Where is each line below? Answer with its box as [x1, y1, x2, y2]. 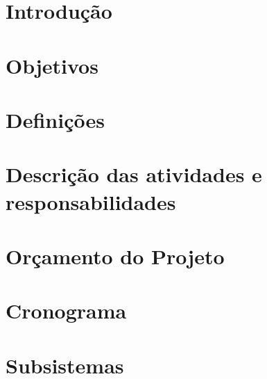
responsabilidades [6, 187, 176, 216]
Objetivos [6, 51, 98, 79]
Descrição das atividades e [6, 160, 262, 188]
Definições [6, 105, 105, 134]
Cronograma [6, 296, 127, 325]
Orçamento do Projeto [6, 241, 225, 270]
